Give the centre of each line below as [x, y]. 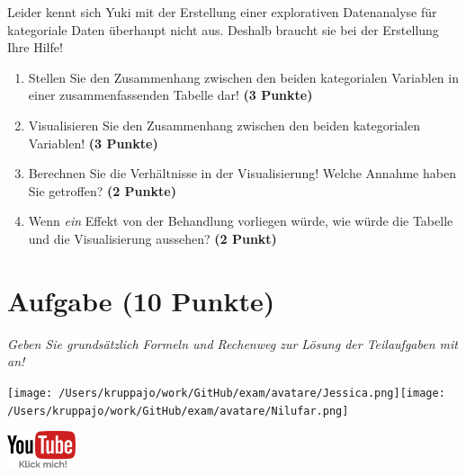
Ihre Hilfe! [35, 47]
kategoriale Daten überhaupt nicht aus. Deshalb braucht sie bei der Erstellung [223, 29]
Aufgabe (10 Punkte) [141, 300]
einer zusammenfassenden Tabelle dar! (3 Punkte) [170, 95]
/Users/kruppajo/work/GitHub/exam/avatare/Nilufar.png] [178, 411]
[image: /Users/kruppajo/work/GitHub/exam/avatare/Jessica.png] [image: [226, 393]
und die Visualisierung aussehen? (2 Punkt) [152, 238]
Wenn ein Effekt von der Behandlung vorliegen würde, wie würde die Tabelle [241, 221]
